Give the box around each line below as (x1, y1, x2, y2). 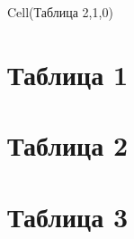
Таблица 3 (7, 197, 129, 234)
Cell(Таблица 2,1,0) (7, 3, 113, 21)
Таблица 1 (7, 55, 129, 92)
